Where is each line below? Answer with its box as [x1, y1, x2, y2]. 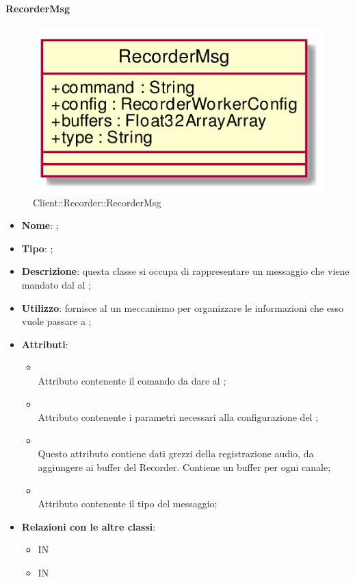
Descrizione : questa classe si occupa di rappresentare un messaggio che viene [21, 264, 350, 278]
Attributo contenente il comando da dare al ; [38, 374, 226, 388]
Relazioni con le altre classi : [21, 519, 156, 533]
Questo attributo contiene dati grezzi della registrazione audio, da [38, 446, 314, 461]
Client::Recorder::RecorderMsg [33, 195, 161, 209]
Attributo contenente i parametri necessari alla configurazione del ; [38, 410, 319, 424]
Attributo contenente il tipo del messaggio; [38, 496, 218, 511]
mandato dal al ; [21, 278, 91, 292]
